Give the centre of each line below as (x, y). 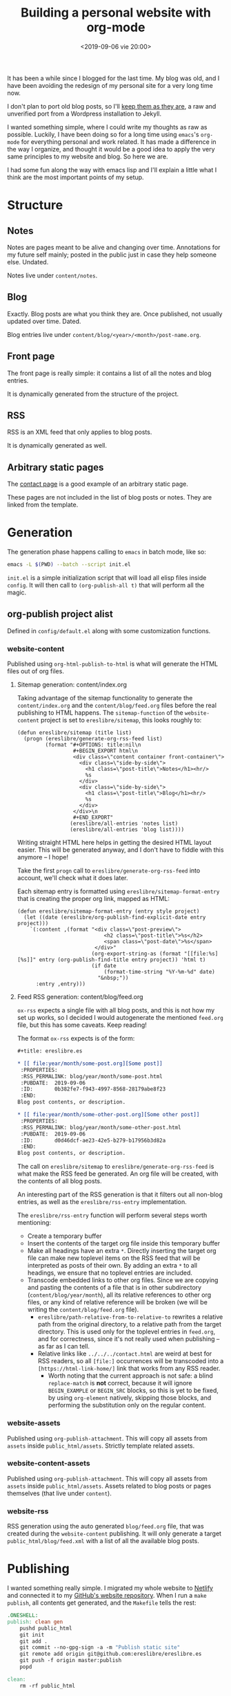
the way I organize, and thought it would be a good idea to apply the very (111, 149)
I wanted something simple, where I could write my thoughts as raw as (107, 127)
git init (32, 1634)
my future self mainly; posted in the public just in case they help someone (112, 255)
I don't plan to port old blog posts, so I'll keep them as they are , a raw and (112, 106)
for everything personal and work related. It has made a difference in (119, 142)
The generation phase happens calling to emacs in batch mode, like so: (107, 552)
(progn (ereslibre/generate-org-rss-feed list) (93, 739)
